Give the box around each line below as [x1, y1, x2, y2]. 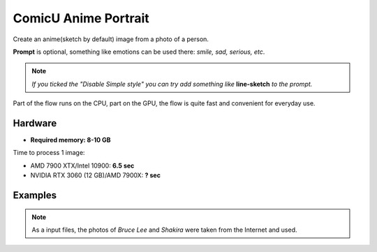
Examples [13, 189, 57, 201]
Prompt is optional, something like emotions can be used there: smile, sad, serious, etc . [13, 47, 265, 56]
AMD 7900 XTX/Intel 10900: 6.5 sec [30, 161, 135, 170]
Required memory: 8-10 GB [30, 136, 111, 144]
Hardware [13, 117, 57, 129]
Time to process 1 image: [13, 149, 85, 157]
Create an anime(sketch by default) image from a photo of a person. [13, 35, 209, 43]
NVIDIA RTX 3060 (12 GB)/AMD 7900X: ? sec [30, 171, 161, 179]
